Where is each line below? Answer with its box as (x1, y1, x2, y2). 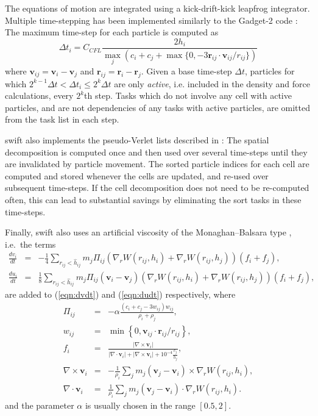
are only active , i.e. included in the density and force (114, 77, 310, 90)
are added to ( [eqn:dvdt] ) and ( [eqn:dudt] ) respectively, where (5, 288, 236, 301)
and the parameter (5, 398, 74, 411)
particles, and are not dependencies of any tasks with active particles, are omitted (5, 101, 311, 113)
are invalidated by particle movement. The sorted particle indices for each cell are (5, 157, 309, 170)
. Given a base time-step (141, 64, 232, 77)
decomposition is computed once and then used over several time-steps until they (5, 145, 308, 158)
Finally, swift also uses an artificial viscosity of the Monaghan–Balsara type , (5, 226, 292, 238)
